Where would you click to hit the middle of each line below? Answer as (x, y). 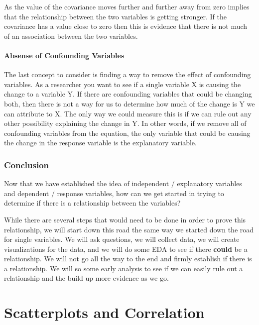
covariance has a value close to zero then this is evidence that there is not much (126, 26)
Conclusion (26, 164)
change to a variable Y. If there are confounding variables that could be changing (128, 94)
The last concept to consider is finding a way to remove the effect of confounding (128, 74)
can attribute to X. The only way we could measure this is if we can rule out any (128, 113)
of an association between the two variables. (71, 36)
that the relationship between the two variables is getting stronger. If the (115, 16)
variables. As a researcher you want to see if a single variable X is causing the (123, 84)
